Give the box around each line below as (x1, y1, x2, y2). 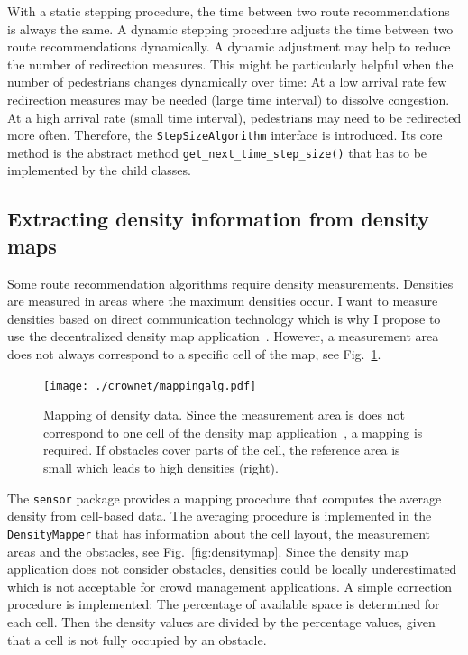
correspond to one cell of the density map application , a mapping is (43, 422, 423, 441)
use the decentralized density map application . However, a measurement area (7, 327, 439, 346)
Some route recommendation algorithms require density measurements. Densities (7, 273, 454, 292)
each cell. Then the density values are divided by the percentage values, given (7, 612, 436, 631)
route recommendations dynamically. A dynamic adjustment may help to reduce (7, 37, 451, 56)
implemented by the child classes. (7, 161, 191, 180)
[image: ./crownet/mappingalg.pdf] (43, 379, 257, 392)
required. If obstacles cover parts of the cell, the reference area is (43, 440, 400, 459)
